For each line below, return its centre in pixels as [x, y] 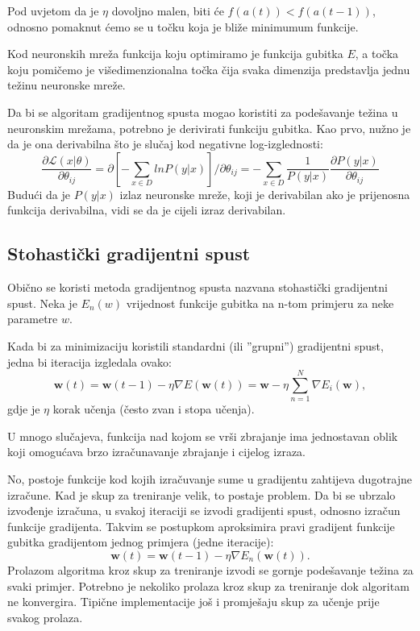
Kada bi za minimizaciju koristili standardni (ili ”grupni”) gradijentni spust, [195, 345]
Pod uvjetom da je [53, 10]
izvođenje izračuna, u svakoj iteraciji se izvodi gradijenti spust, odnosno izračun [204, 511]
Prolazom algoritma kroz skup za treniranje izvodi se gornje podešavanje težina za [210, 569]
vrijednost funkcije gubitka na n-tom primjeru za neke [260, 303]
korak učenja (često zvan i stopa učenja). [154, 409]
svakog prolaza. [45, 617]
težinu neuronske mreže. [67, 85]
